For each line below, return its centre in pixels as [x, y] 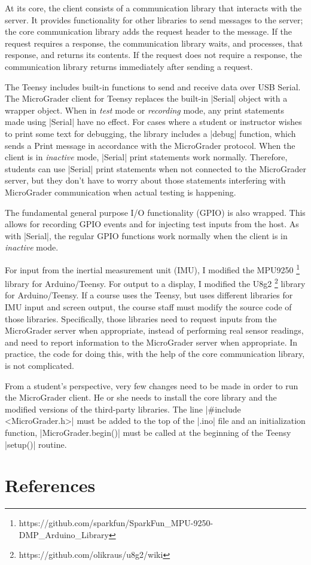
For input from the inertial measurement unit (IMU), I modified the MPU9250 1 [152, 268]
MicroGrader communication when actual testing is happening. [121, 192]
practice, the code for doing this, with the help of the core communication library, [155, 354]
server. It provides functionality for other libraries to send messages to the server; [154, 19]
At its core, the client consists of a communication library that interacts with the [153, 8]
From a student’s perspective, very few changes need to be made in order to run [152, 385]
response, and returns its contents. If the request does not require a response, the [153, 55]
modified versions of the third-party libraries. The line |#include [123, 409]
